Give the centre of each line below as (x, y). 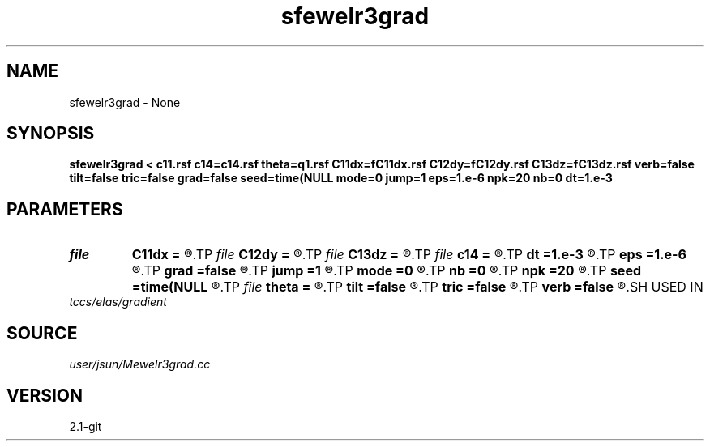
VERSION (45, 395)
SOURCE (42, 333)
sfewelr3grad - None (125, 102)
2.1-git (86, 426)
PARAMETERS (65, 209)
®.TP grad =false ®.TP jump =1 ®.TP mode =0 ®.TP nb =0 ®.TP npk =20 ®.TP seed (387, 271)
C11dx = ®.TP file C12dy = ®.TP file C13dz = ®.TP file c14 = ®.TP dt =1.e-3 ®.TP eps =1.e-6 (409, 255)
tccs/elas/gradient (118, 302)
